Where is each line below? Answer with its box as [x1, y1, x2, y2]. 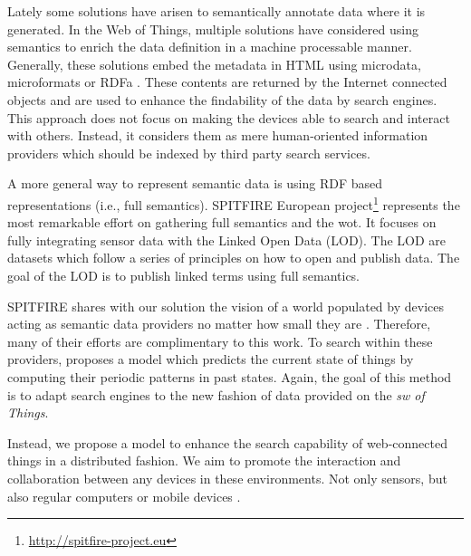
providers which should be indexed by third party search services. [7, 143, 370, 162]
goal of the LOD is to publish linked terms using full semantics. [7, 265, 360, 284]
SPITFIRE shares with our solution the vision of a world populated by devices [7, 296, 444, 315]
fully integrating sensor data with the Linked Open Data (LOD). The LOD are [7, 230, 447, 249]
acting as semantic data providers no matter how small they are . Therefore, [7, 314, 431, 333]
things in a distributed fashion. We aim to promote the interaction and [7, 451, 401, 470]
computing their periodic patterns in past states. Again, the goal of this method [7, 367, 452, 386]
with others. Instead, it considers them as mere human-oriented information [7, 126, 428, 145]
